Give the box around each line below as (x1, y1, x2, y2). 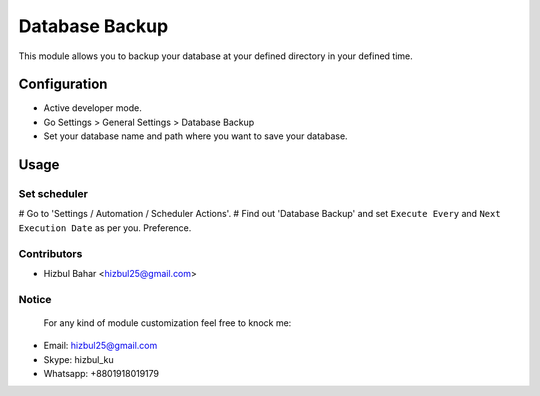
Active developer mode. (43, 102, 142, 114)
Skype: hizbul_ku (43, 353, 114, 365)
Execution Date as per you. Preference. (18, 221, 192, 234)
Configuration (18, 76, 108, 93)
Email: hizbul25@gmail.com (43, 340, 158, 352)
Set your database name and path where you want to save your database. (43, 130, 349, 142)
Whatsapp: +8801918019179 (43, 368, 160, 380)
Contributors (18, 246, 83, 260)
